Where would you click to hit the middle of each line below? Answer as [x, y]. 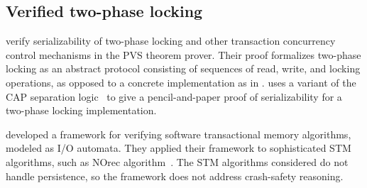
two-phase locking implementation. [81, 110]
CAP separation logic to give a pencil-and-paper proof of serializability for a [174, 96]
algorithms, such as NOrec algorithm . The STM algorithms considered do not [177, 161]
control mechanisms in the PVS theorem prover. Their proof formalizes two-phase [183, 54]
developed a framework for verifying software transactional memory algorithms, [179, 134]
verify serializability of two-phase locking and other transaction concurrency [171, 41]
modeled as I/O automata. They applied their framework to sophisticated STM [179, 148]
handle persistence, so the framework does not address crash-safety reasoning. [175, 176]
